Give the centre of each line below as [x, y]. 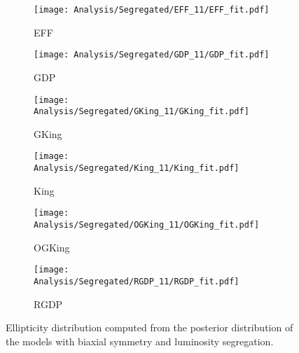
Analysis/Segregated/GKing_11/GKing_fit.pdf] [141, 112]
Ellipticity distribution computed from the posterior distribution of [149, 327]
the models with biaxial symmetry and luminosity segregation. [140, 341]
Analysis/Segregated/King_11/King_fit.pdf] [137, 168]
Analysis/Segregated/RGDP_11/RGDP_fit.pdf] [137, 281]
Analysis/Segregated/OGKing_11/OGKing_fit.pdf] [147, 224]
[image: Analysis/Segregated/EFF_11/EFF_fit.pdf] [152, 10]
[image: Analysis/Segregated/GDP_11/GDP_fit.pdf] [152, 55]
